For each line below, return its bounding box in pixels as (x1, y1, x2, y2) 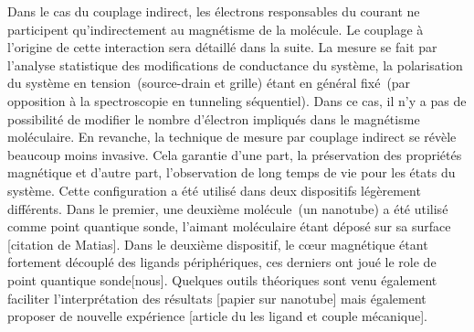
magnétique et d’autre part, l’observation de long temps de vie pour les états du (7, 163, 456, 182)
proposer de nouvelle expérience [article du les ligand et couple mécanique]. (7, 306, 427, 326)
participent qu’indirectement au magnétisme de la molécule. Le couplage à (7, 19, 424, 38)
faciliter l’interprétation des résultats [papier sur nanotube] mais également (7, 288, 427, 307)
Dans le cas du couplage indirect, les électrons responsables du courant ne (7, 2, 420, 20)
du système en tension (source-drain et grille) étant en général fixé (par (7, 73, 411, 92)
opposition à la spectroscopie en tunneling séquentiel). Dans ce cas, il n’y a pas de (7, 91, 467, 110)
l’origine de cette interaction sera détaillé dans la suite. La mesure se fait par (7, 37, 437, 57)
